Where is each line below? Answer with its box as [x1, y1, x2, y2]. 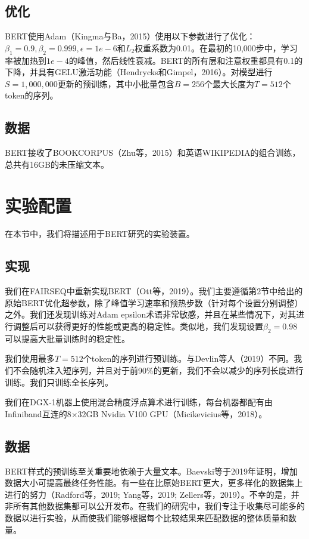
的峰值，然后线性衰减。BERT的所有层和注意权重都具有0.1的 [68, 54, 303, 66]
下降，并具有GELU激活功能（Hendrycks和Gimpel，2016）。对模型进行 [5, 66, 273, 78]
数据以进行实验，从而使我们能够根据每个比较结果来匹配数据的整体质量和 [5, 512, 288, 523]
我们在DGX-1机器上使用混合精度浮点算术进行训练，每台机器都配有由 [5, 396, 273, 408]
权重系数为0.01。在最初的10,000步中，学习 [135, 41, 298, 54]
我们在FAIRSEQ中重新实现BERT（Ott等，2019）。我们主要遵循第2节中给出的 [5, 285, 303, 297]
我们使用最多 [5, 352, 55, 365]
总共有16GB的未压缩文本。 [5, 158, 109, 170]
